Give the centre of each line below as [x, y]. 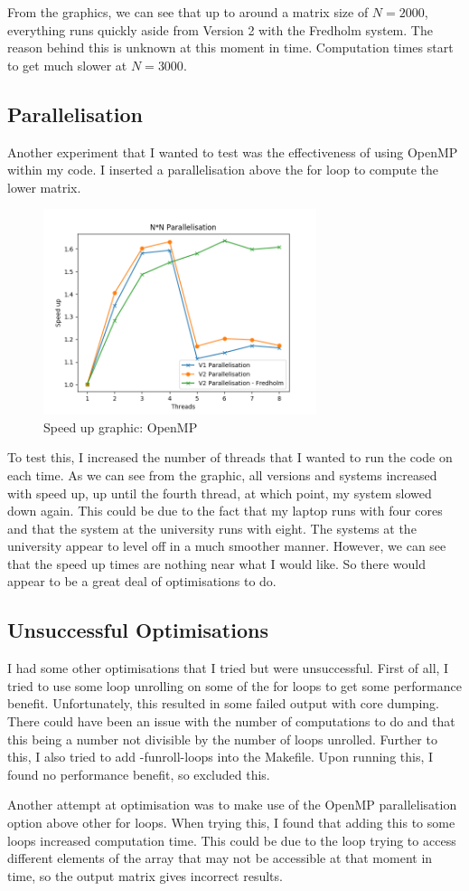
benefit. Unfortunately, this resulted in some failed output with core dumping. [223, 703]
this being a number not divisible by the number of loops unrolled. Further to [222, 739]
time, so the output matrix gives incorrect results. [145, 875]
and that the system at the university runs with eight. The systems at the [212, 528]
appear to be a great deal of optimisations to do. [142, 581]
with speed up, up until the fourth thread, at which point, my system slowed [220, 493]
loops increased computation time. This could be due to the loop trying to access [232, 840]
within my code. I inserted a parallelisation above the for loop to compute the [223, 170]
